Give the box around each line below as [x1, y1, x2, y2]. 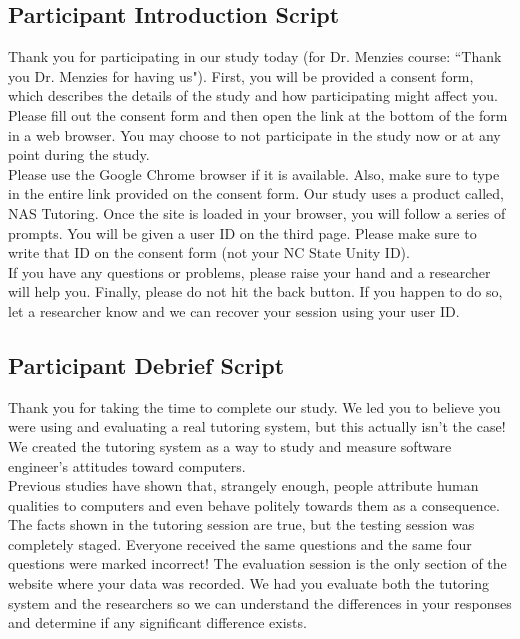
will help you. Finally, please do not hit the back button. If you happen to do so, [8, 281, 503, 302]
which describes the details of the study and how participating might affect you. [8, 85, 498, 106]
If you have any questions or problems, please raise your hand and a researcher [8, 261, 491, 282]
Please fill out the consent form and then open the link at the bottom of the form [8, 104, 508, 125]
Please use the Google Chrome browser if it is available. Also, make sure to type [8, 163, 500, 184]
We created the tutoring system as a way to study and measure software [8, 435, 452, 456]
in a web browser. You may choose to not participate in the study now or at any [8, 124, 501, 145]
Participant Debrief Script [8, 349, 285, 380]
